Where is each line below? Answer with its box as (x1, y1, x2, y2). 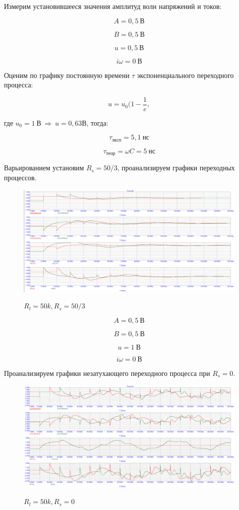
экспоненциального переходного (137, 70, 234, 80)
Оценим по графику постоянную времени (4, 70, 130, 80)
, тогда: (86, 117, 108, 128)
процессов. (4, 172, 37, 182)
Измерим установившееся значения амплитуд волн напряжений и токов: (4, 1, 222, 11)
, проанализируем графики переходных (117, 162, 235, 173)
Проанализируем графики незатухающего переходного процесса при (4, 367, 210, 378)
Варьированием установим (4, 162, 84, 173)
